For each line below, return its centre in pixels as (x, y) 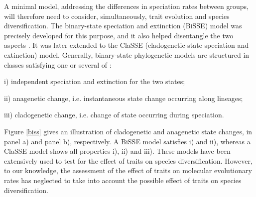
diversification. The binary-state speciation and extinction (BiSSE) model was (123, 26)
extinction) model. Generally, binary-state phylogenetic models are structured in (127, 54)
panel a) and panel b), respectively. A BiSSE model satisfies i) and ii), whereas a (127, 141)
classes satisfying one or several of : (58, 64)
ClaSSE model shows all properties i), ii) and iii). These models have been (117, 151)
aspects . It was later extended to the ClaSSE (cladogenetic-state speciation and (126, 45)
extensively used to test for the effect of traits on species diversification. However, (128, 160)
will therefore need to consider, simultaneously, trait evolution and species (117, 16)
